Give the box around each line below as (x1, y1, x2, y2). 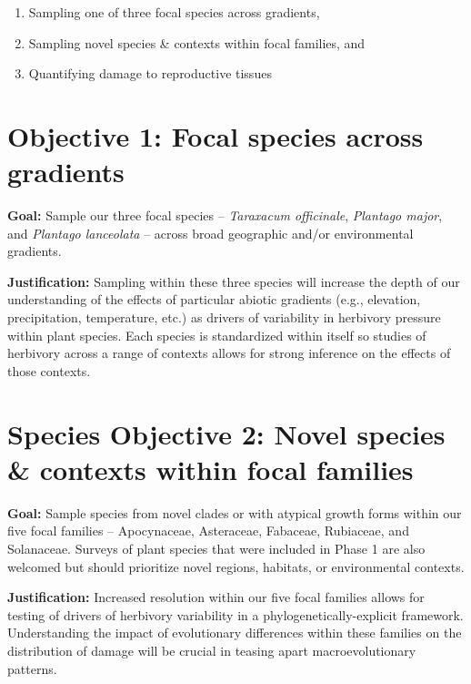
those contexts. (7, 361, 91, 380)
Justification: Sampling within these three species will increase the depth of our (7, 271, 460, 291)
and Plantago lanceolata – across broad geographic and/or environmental (7, 223, 414, 242)
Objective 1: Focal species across (7, 117, 424, 154)
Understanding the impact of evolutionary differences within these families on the (7, 623, 462, 642)
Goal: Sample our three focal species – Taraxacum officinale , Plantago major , (7, 206, 443, 225)
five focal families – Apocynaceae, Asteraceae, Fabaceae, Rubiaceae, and (7, 521, 409, 540)
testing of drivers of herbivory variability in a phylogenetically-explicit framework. (7, 605, 464, 624)
